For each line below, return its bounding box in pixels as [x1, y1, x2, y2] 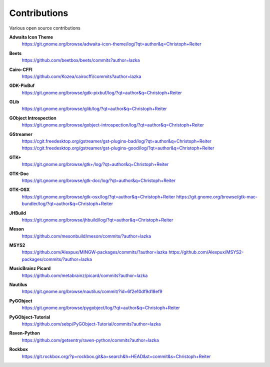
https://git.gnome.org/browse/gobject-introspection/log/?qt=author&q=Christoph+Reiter [21, 122, 204, 128]
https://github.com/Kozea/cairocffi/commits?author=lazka [21, 73, 141, 79]
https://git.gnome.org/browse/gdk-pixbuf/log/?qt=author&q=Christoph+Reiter [21, 89, 182, 95]
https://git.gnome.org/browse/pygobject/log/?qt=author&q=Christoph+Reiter [21, 305, 180, 311]
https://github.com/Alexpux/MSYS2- [168, 249, 244, 255]
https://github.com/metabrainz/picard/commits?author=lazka [21, 272, 148, 278]
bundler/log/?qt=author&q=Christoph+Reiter [21, 200, 113, 207]
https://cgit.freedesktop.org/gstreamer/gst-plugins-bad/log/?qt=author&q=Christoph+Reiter [21, 138, 212, 144]
